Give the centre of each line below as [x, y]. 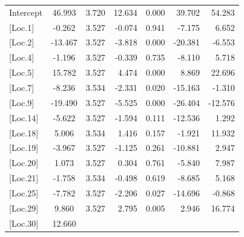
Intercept [26, 12]
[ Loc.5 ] [22, 72]
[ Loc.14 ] [24, 117]
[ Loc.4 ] [22, 57]
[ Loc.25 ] [24, 192]
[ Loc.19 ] [24, 148]
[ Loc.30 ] [24, 223]
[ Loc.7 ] [22, 87]
